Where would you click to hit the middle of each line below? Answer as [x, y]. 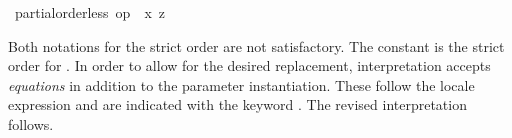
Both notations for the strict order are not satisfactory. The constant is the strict [256, 45]
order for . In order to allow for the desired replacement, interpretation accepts [249, 65]
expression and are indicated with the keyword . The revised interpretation [237, 104]
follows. [31, 123]
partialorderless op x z [90, 12]
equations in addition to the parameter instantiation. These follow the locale [241, 84]
